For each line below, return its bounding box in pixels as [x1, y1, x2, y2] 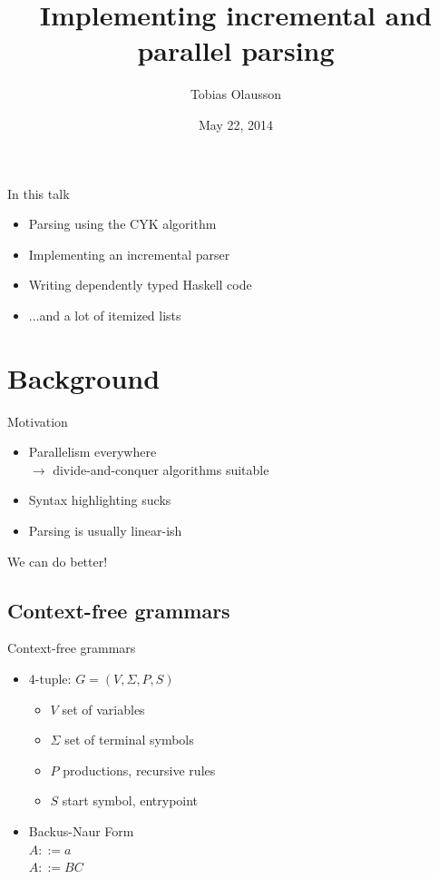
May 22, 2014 [198, 114, 274, 133]
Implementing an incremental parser [28, 244, 230, 263]
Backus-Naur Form [28, 821, 134, 840]
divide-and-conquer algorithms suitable [53, 459, 269, 479]
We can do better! [7, 551, 108, 570]
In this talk [7, 183, 70, 202]
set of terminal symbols [64, 730, 194, 749]
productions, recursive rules [63, 760, 216, 779]
